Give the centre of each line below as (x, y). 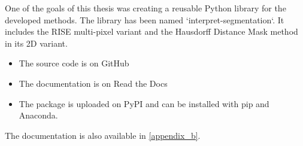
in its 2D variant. (36, 43)
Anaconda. (38, 115)
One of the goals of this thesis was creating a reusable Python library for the (146, 8)
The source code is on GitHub (74, 63)
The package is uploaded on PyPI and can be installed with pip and (144, 103)
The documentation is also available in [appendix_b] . (103, 135)
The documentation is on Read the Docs (93, 83)
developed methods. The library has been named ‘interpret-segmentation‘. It (145, 19)
